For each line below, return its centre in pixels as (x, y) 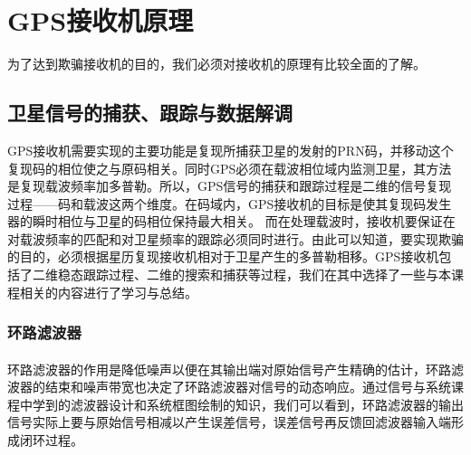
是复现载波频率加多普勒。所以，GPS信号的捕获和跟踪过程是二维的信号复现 (230, 186)
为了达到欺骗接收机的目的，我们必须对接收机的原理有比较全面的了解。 (216, 64)
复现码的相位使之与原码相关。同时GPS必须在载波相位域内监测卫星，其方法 (230, 168)
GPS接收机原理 (101, 20)
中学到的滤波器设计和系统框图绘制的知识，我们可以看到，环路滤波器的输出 (241, 404)
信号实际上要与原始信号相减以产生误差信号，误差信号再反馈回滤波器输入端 (229, 422)
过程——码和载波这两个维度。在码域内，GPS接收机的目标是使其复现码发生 (230, 203)
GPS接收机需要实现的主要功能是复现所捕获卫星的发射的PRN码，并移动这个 (231, 150)
